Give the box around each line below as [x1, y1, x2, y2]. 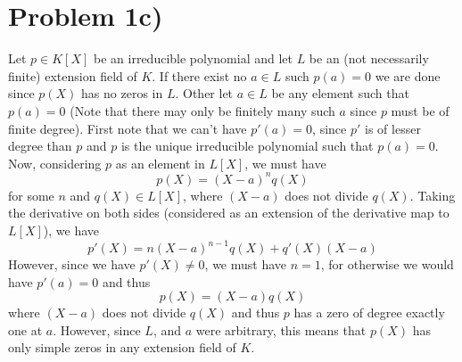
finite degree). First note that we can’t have [8, 119, 247, 137]
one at [8, 320, 43, 339]
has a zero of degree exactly [293, 303, 445, 322]
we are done [375, 66, 441, 85]
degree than [8, 136, 72, 155]
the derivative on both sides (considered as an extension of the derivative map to [8, 203, 450, 222]
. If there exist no [152, 66, 247, 85]
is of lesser [365, 119, 421, 137]
